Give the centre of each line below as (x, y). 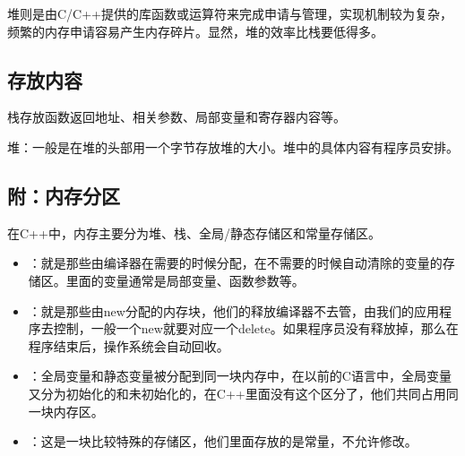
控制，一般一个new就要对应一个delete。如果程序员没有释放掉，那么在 (256, 328)
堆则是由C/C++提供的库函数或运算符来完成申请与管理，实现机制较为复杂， (230, 13)
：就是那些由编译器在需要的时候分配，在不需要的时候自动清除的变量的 (235, 263)
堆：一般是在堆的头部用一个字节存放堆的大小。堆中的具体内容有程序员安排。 (233, 146)
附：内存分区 (64, 195)
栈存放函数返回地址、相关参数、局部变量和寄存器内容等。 (177, 117)
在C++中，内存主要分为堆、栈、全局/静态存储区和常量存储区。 (194, 232)
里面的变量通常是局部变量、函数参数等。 (185, 280)
